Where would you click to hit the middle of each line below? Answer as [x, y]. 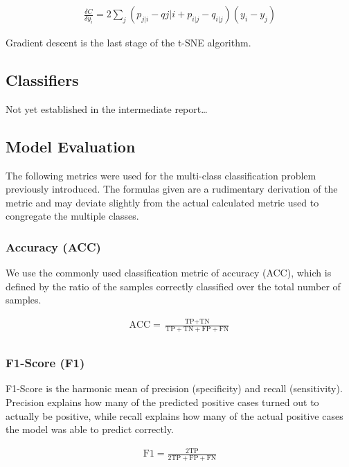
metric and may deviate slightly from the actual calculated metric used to [162, 202]
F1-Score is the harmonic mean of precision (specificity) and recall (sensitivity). [174, 388]
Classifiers [42, 80]
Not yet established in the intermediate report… [107, 108]
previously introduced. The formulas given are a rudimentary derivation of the [172, 189]
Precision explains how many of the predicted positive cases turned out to [162, 402]
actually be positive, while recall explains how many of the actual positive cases [174, 415]
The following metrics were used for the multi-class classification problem [161, 175]
